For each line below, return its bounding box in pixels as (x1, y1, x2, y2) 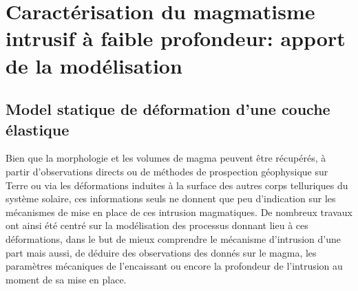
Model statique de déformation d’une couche (6, 98, 330, 120)
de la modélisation (6, 51, 182, 79)
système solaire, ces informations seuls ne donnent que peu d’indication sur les (6, 191, 336, 206)
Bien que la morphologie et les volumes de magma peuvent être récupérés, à (6, 151, 326, 165)
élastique (6, 118, 70, 140)
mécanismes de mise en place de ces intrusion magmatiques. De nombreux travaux (6, 204, 352, 219)
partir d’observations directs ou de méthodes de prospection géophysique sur (6, 164, 328, 178)
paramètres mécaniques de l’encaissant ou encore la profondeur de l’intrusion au (6, 259, 343, 273)
